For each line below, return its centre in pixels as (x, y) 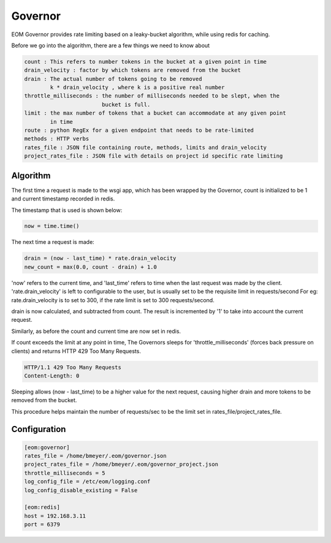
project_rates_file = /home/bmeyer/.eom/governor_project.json (121, 465)
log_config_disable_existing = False (81, 490)
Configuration (39, 429)
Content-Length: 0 (52, 376)
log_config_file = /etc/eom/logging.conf (87, 482)
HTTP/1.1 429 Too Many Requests (73, 367)
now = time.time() (52, 226)
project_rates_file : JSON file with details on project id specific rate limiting (154, 156)
